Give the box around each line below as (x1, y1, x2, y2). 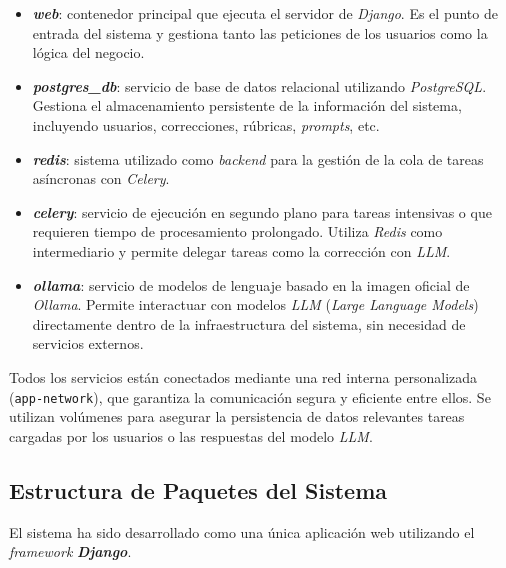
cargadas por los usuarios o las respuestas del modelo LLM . (9, 425, 373, 446)
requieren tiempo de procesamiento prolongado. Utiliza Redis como (32, 221, 443, 242)
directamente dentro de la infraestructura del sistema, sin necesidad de (32, 313, 466, 334)
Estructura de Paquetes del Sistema (9, 474, 387, 505)
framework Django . (9, 541, 132, 562)
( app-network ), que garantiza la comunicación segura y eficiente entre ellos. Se (9, 386, 491, 407)
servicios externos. (32, 333, 144, 354)
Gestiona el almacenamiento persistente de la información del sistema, (32, 95, 462, 116)
